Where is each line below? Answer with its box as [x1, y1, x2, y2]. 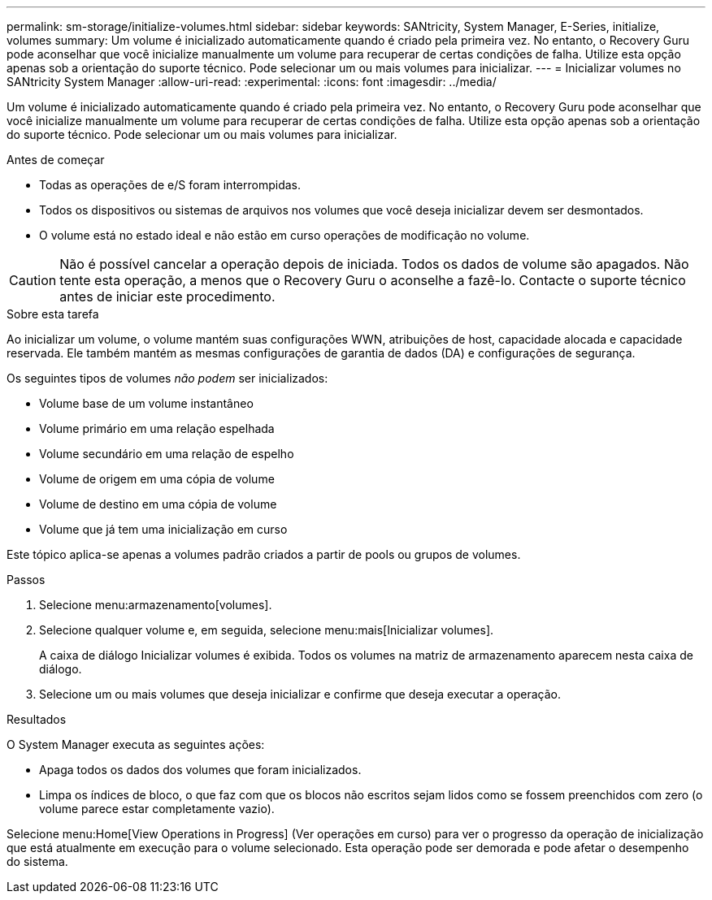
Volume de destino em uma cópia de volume [39, 497, 277, 511]
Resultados [7, 712, 67, 726]
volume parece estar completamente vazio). [39, 802, 275, 816]
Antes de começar [7, 153, 105, 167]
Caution [9, 272, 57, 288]
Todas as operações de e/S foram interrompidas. [39, 178, 301, 192]
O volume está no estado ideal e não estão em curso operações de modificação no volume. [39, 228, 530, 242]
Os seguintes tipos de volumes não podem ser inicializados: [7, 371, 328, 385]
